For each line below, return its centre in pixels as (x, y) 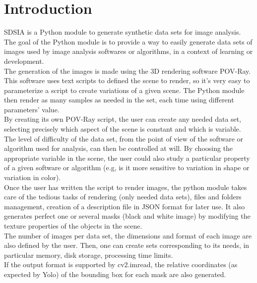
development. (24, 61)
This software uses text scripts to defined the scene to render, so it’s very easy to (127, 80)
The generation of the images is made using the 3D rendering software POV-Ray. (128, 71)
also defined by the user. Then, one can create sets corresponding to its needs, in (127, 245)
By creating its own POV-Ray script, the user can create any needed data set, (123, 119)
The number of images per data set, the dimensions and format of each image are (128, 235)
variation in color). (32, 177)
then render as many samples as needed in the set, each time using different (119, 100)
